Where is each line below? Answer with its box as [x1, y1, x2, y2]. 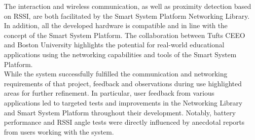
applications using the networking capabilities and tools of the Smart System [4, 49, 237, 59]
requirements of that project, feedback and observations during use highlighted [4, 78, 242, 88]
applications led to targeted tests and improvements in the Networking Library [4, 97, 243, 107]
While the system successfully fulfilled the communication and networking [4, 69, 227, 79]
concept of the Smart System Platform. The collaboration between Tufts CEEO [4, 30, 245, 40]
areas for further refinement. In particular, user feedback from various [4, 88, 215, 98]
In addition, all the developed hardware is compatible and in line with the [4, 20, 228, 31]
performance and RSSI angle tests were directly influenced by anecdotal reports [4, 117, 245, 127]
